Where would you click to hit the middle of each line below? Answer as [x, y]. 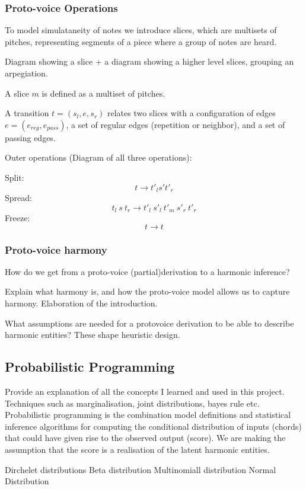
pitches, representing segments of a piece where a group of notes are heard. [141, 41]
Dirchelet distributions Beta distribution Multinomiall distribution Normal [141, 469]
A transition [27, 113]
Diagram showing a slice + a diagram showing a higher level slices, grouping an [149, 61]
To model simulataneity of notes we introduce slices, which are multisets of [141, 30]
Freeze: [17, 218]
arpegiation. [26, 73]
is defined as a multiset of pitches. [103, 93]
